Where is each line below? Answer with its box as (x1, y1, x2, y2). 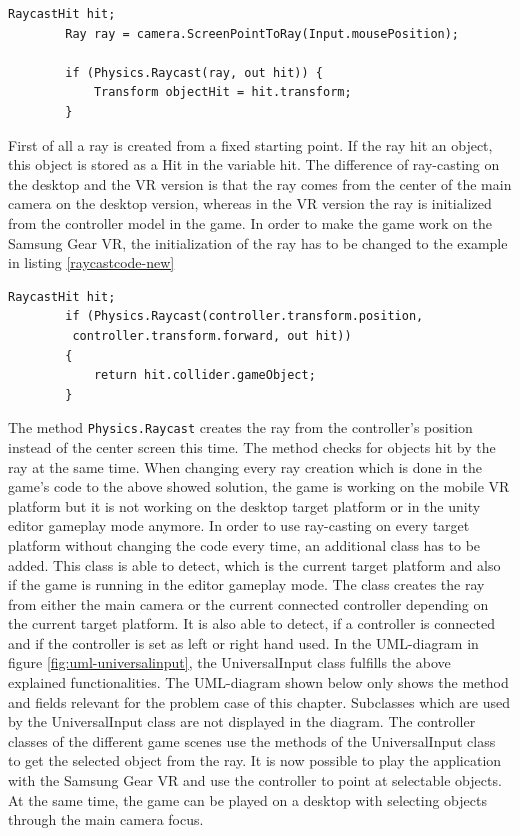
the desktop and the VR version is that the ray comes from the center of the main (8, 173, 512, 194)
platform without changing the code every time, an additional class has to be (8, 534, 481, 555)
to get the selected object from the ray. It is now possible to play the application (8, 750, 502, 771)
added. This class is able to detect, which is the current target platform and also (8, 554, 501, 575)
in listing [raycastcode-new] (8, 252, 175, 273)
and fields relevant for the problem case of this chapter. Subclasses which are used (8, 691, 510, 712)
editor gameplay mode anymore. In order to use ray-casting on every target (8, 515, 470, 536)
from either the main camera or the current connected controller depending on (8, 593, 489, 614)
